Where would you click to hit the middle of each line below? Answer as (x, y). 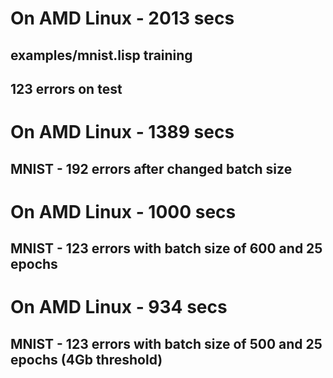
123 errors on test (66, 88)
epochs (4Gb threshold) (86, 359)
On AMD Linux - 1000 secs (123, 211)
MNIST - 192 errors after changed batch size (151, 168)
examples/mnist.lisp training (101, 55)
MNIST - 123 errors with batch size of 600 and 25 (166, 248)
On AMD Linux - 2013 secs (122, 18)
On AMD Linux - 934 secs (119, 307)
